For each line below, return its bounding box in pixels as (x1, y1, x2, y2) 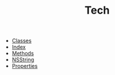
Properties (11, 62, 38, 70)
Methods (11, 50, 34, 57)
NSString (11, 56, 35, 63)
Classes (11, 37, 32, 45)
